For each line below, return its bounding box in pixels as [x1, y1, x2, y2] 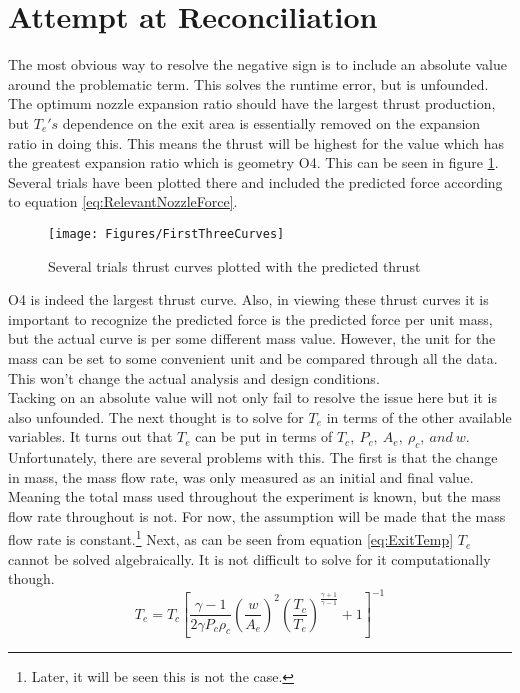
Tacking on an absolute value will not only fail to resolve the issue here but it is [8, 387, 497, 408]
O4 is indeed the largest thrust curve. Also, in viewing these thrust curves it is [8, 289, 489, 310]
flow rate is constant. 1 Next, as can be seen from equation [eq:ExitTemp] [8, 526, 454, 550]
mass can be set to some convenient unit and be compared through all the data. [8, 347, 498, 368]
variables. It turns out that [8, 426, 173, 447]
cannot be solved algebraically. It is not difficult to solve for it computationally [8, 548, 491, 569]
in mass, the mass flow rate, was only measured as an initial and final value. [8, 466, 474, 487]
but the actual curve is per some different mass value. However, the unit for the [8, 328, 496, 349]
